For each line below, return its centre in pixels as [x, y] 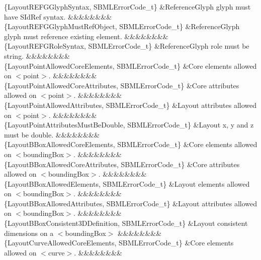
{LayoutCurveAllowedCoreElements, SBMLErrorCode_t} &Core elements [119, 243]
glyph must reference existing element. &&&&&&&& [86, 36]
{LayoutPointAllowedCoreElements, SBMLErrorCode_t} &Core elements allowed [130, 66]
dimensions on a [29, 233]
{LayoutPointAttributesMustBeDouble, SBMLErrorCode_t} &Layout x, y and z [129, 125]
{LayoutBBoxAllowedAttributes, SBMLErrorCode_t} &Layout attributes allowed [131, 203]
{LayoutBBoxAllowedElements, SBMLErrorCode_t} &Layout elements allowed [127, 183]
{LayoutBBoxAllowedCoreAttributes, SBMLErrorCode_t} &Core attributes [122, 164]
